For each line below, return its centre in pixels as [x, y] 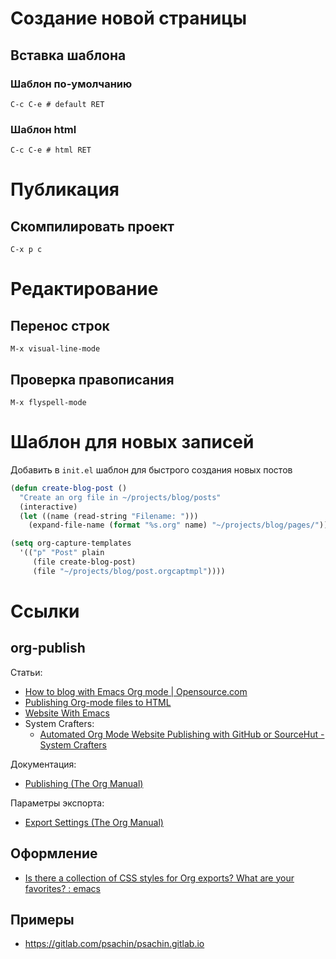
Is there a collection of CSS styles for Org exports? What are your [159, 878]
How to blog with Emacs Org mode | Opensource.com [136, 691]
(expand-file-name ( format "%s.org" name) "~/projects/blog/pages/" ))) [180, 525]
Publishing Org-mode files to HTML [98, 702]
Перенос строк [60, 325]
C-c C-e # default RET [57, 104]
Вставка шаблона [68, 55]
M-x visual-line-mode [55, 349]
